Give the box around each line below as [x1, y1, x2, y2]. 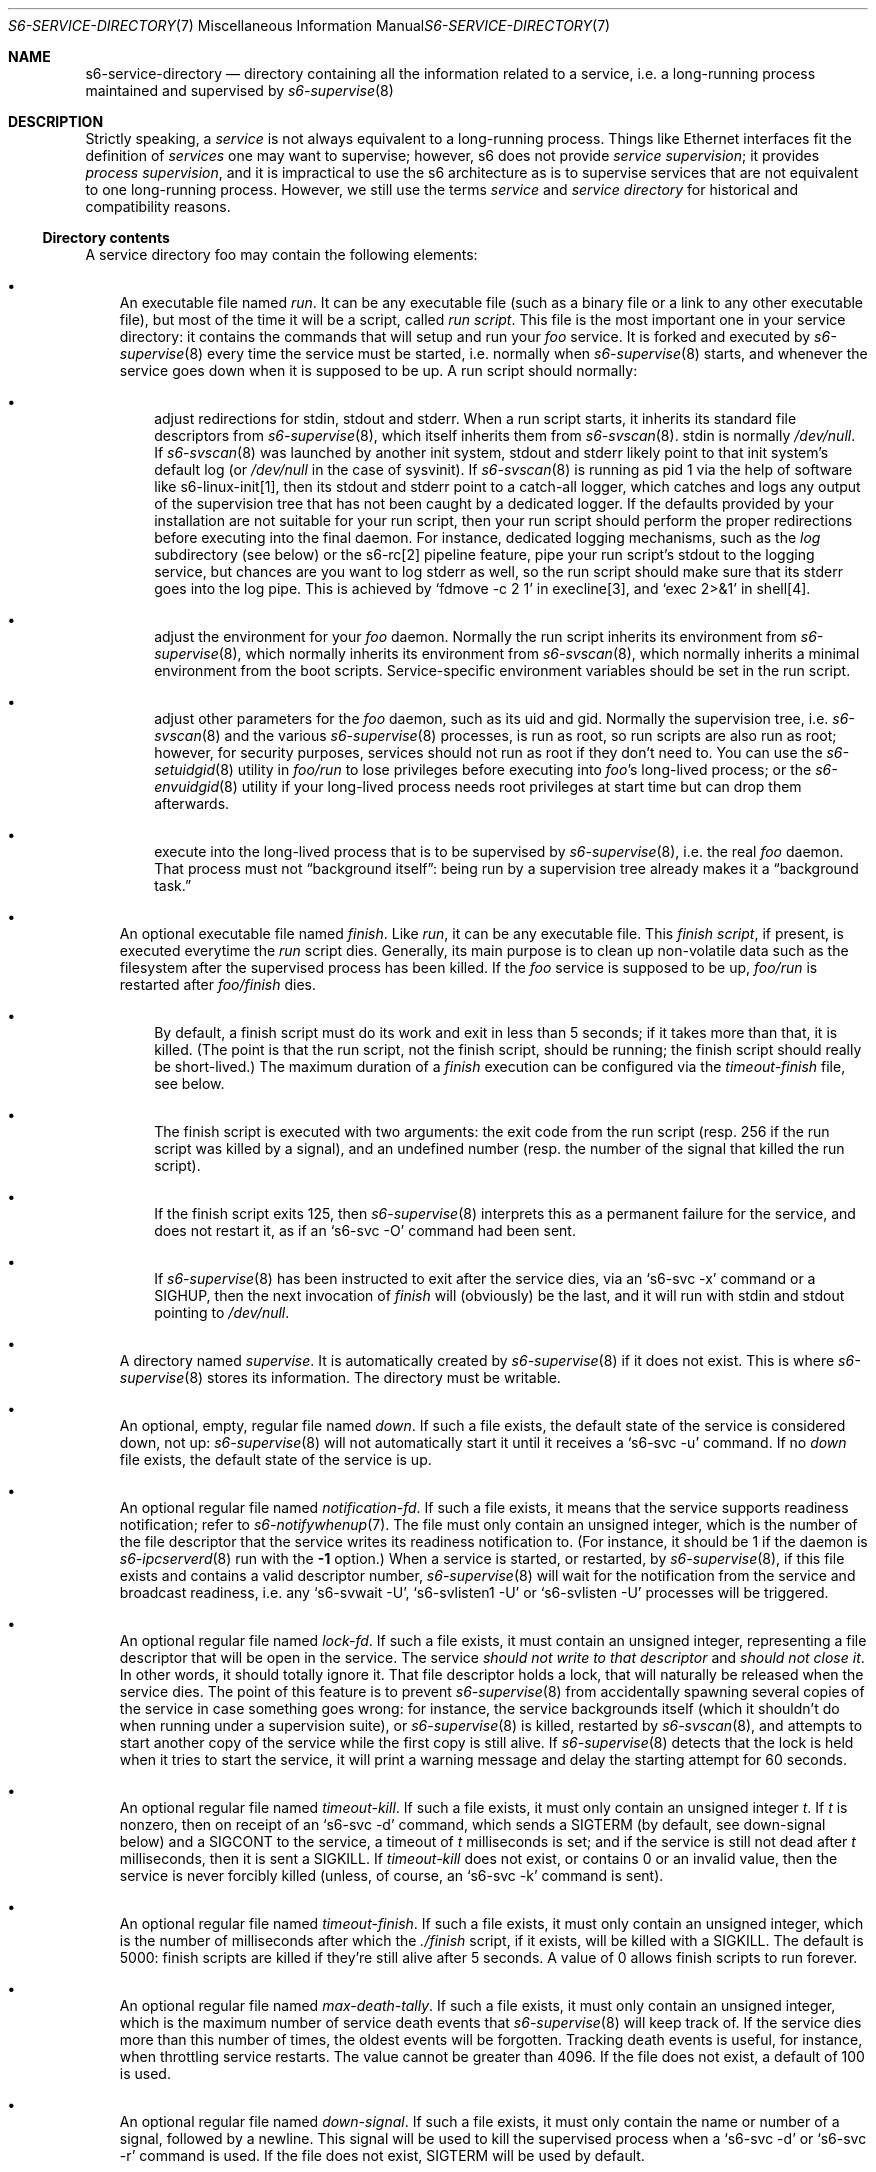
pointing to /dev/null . [154, 1304, 290, 1321]
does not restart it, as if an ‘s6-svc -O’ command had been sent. [154, 1222, 576, 1239]
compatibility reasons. [85, 198, 231, 215]
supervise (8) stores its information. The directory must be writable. [119, 1369, 561, 1386]
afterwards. [154, 795, 230, 812]
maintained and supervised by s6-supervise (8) [85, 82, 394, 99]
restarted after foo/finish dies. [119, 976, 317, 993]
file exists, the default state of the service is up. [119, 1451, 432, 1468]
